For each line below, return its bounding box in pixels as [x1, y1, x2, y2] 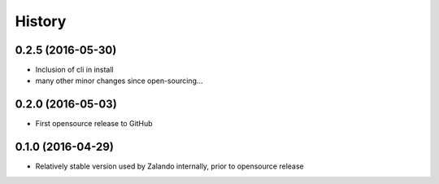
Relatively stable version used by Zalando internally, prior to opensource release [35, 161, 304, 171]
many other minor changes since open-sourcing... [35, 76, 203, 85]
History [15, 12, 67, 30]
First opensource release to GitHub [35, 119, 154, 129]
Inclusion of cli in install [35, 65, 114, 75]
